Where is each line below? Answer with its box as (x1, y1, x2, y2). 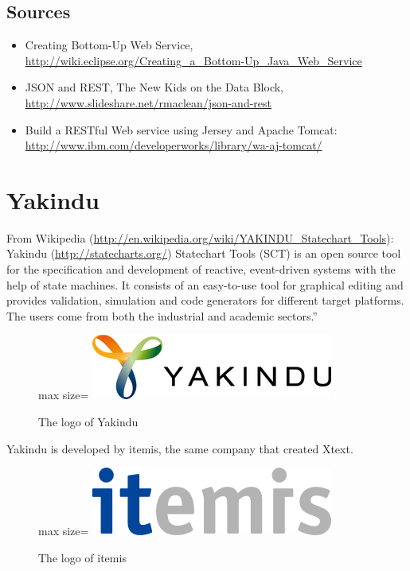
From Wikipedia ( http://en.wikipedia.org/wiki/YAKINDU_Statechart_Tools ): (6, 229, 394, 246)
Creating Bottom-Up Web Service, (25, 37, 193, 53)
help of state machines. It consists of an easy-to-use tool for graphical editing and (6, 276, 404, 293)
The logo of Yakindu (38, 414, 139, 430)
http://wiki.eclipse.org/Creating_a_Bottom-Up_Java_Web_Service (25, 52, 362, 68)
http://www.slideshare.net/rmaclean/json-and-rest (25, 94, 272, 111)
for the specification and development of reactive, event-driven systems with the (6, 261, 396, 278)
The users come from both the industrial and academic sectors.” (6, 307, 318, 324)
